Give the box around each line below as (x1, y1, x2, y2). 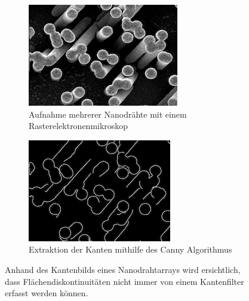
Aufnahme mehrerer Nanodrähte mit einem (29, 107, 187, 120)
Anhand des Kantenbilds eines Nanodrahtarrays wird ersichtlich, (5, 263, 241, 275)
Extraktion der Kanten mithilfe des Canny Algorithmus (29, 243, 232, 256)
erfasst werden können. (5, 287, 88, 299)
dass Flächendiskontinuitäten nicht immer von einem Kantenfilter (5, 275, 244, 287)
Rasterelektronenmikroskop (29, 119, 128, 132)
